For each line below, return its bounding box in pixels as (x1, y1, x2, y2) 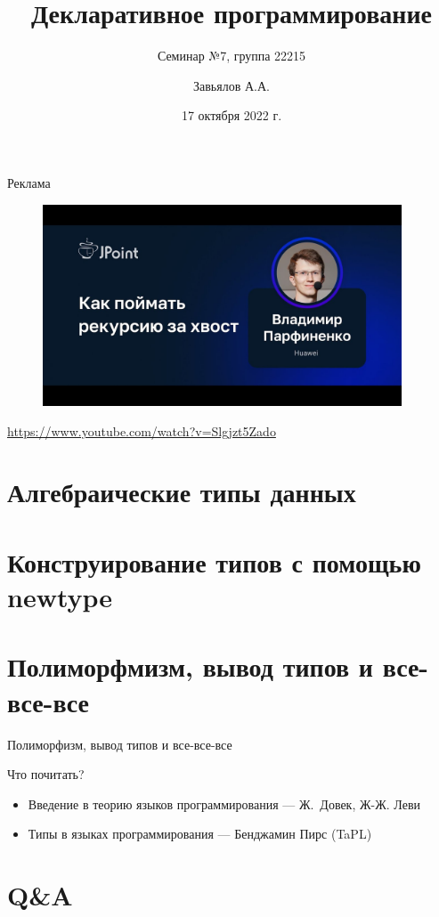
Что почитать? (7, 765, 85, 783)
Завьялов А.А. (193, 76, 270, 94)
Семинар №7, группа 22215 (157, 46, 306, 65)
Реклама (7, 173, 51, 191)
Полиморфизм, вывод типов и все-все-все (7, 734, 232, 753)
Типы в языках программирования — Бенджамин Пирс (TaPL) (28, 824, 372, 843)
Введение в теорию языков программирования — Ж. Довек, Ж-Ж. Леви (28, 794, 420, 813)
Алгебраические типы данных (7, 474, 356, 510)
